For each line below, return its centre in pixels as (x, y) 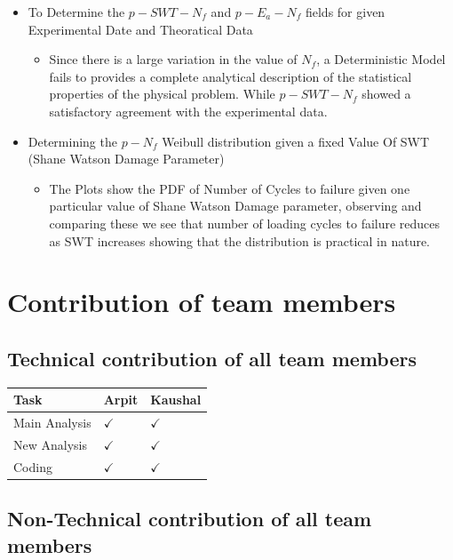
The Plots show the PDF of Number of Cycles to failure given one (230, 188)
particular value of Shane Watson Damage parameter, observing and (235, 206)
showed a (386, 94)
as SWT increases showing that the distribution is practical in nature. (240, 240)
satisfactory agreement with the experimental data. (188, 111)
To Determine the (76, 12)
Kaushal (176, 400)
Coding (33, 466)
